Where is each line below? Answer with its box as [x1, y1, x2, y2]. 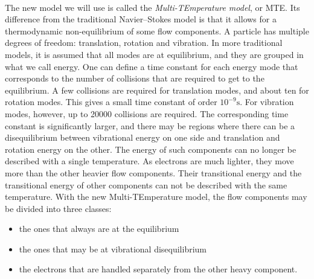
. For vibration [240, 95, 294, 108]
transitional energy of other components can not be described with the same [5, 178, 287, 191]
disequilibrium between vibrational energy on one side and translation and [5, 131, 280, 144]
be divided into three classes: [5, 202, 112, 214]
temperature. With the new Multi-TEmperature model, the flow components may [5, 190, 307, 203]
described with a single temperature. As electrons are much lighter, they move [5, 155, 294, 167]
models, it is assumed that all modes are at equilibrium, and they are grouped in [5, 48, 304, 60]
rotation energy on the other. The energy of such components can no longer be [5, 143, 296, 155]
